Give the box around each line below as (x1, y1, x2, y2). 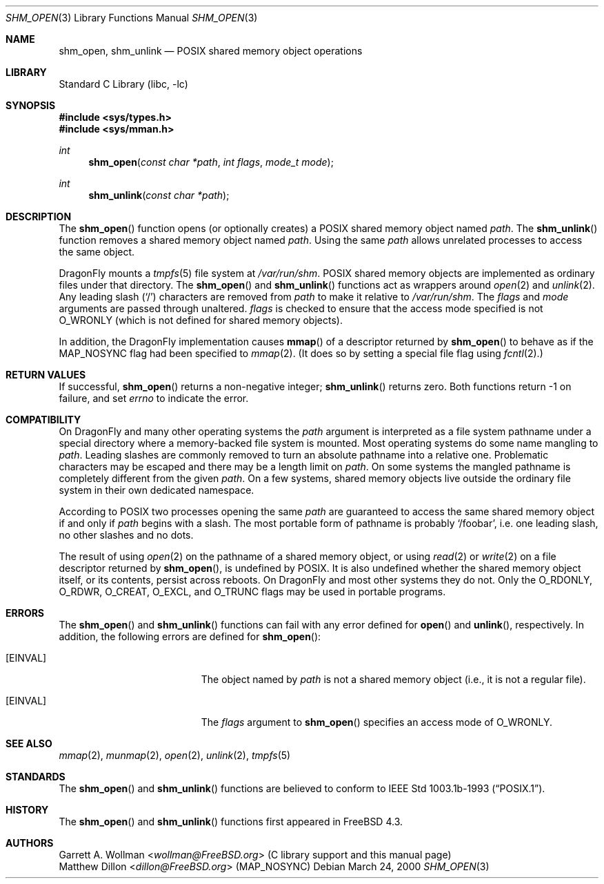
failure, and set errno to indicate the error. (59, 392, 249, 404)
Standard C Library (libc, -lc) (59, 78, 188, 90)
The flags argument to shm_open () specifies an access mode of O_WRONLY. (201, 716, 553, 728)
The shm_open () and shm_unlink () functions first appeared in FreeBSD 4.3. (59, 816, 403, 827)
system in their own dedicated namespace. (59, 484, 254, 496)
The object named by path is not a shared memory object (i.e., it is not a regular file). (201, 673, 586, 685)
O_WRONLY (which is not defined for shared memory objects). (59, 314, 343, 326)
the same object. (59, 246, 135, 258)
